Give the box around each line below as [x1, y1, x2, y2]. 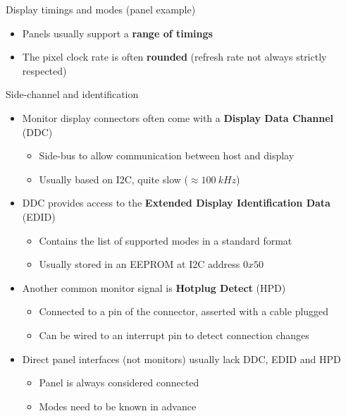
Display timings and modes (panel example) [6, 2, 196, 16]
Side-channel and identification [6, 87, 139, 102]
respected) [22, 63, 67, 78]
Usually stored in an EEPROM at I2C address [39, 257, 240, 271]
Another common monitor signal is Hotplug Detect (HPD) [22, 280, 286, 295]
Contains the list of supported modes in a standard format [39, 233, 292, 247]
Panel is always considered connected [39, 375, 199, 390]
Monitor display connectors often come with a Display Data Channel [22, 110, 334, 125]
